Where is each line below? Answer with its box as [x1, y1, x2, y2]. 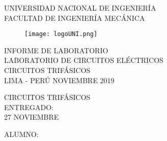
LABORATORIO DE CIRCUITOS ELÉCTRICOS [4, 55, 163, 65]
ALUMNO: [4, 129, 39, 139]
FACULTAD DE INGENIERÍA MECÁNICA [4, 12, 145, 23]
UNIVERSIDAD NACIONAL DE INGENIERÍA [4, 3, 156, 13]
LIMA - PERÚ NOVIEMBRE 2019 [4, 75, 115, 85]
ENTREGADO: [4, 101, 53, 112]
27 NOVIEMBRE [4, 112, 59, 122]
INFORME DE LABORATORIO [4, 45, 108, 55]
